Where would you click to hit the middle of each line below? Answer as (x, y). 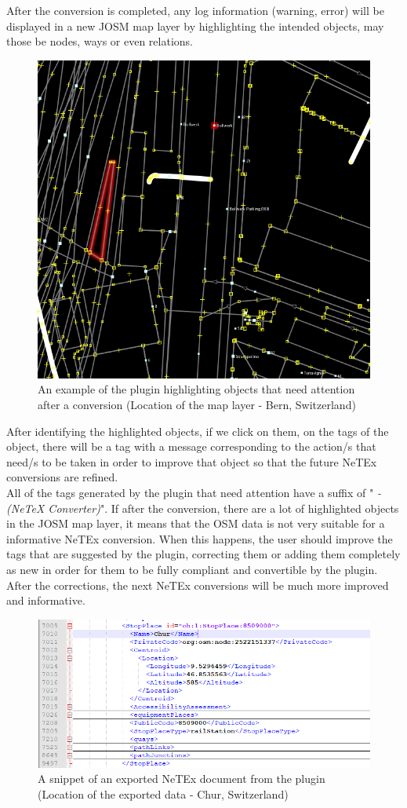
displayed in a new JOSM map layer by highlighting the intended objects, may (195, 26)
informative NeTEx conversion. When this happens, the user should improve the (200, 538)
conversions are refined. (62, 477)
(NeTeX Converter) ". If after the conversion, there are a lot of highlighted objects (203, 508)
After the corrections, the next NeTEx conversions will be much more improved (198, 585)
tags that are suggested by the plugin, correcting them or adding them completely (203, 554)
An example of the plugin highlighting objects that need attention (196, 389)
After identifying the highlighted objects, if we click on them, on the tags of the (198, 431)
